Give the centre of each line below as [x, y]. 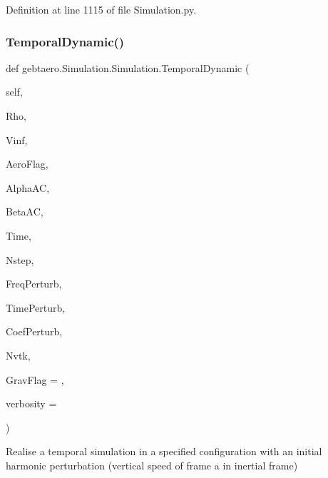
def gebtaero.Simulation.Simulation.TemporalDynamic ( [128, 67]
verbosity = [31, 403]
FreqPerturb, [34, 284]
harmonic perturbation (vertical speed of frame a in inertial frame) [152, 465]
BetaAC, [25, 212]
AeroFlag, [27, 164]
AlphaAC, [28, 187]
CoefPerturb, [34, 331]
